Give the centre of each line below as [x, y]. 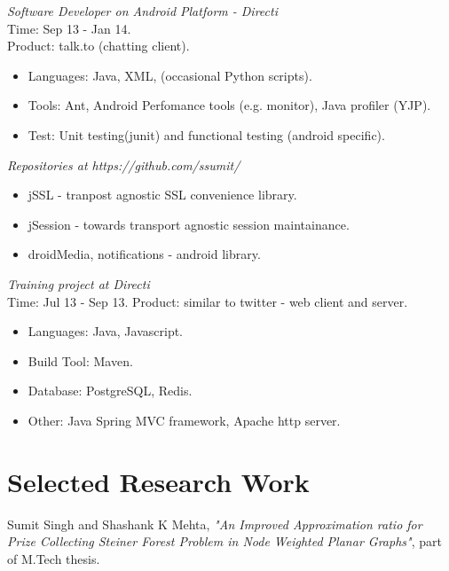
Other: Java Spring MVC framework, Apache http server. [184, 420]
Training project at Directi [79, 283]
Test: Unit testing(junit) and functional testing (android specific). [206, 134]
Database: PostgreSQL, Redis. [110, 391]
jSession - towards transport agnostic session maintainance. [189, 224]
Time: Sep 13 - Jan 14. [69, 28]
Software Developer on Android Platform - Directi [142, 11]
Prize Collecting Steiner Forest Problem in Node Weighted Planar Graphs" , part [224, 541]
